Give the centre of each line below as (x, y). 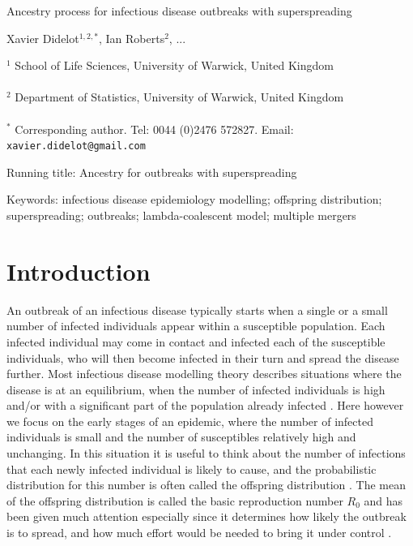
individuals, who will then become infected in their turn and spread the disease (203, 357)
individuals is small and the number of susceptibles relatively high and (181, 437)
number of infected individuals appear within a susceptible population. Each (196, 326)
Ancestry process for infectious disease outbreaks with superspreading (179, 11)
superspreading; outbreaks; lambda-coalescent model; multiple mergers (181, 215)
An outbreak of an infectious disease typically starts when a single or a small (197, 310)
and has (383, 500)
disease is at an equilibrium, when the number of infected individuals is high (196, 389)
